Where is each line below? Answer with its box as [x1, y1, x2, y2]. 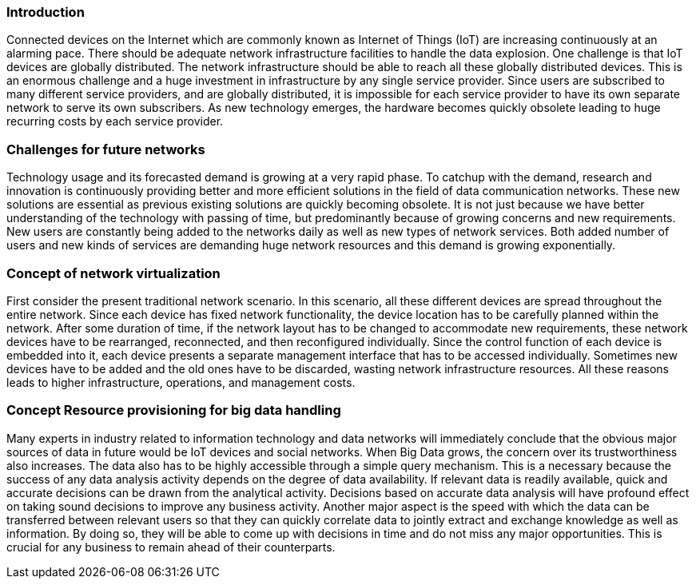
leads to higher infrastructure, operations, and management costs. [6, 375, 356, 389]
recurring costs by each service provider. [6, 114, 224, 129]
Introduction [6, 4, 85, 20]
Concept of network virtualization [6, 265, 221, 281]
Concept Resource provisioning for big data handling [6, 402, 341, 419]
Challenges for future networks [6, 141, 205, 157]
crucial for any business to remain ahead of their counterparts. [6, 539, 336, 554]
